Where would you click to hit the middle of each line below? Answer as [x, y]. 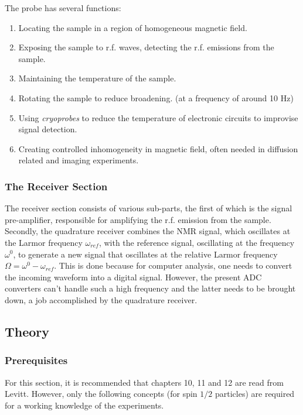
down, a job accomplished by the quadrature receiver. [101, 299]
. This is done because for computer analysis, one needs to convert [173, 265]
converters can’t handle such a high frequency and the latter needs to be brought [150, 288]
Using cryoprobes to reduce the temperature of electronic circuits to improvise [158, 117]
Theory [27, 331]
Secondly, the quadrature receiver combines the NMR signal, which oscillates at [148, 231]
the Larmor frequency [44, 242]
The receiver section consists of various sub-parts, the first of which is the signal [149, 208]
